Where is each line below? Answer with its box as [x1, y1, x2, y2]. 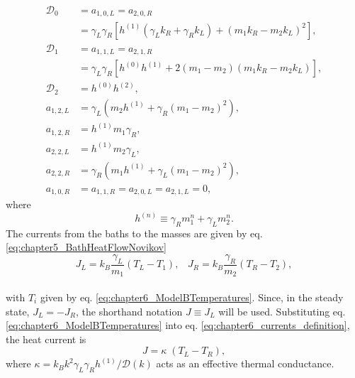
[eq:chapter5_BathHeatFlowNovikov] [6, 239, 167, 254]
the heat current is [6, 331, 86, 346]
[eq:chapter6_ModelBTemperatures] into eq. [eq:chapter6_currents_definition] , [6, 318, 350, 333]
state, [6, 303, 30, 318]
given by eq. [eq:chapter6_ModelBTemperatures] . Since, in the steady [40, 289, 344, 304]
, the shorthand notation [75, 303, 183, 318]
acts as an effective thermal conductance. [156, 356, 334, 371]
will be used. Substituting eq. [218, 303, 346, 318]
